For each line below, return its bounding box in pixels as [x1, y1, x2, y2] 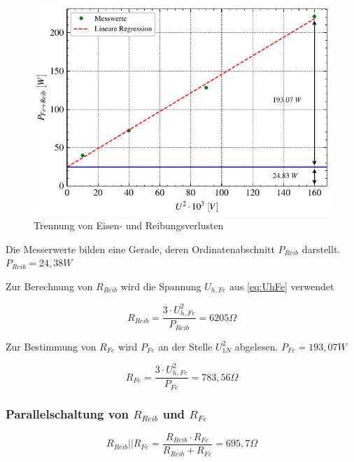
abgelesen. [234, 339, 278, 353]
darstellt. [302, 241, 341, 256]
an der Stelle [158, 339, 213, 353]
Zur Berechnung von [6, 278, 93, 293]
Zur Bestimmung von [6, 339, 97, 353]
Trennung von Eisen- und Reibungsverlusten [34, 218, 224, 233]
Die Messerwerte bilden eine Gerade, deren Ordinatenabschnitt [6, 241, 275, 256]
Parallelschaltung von [6, 405, 129, 422]
